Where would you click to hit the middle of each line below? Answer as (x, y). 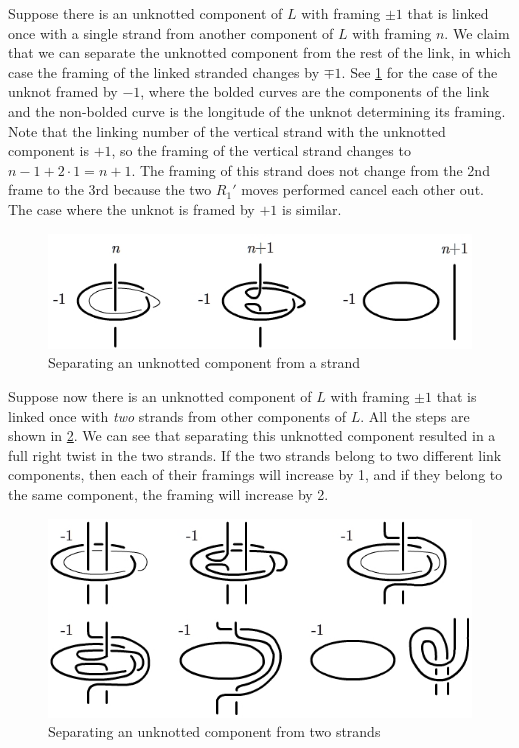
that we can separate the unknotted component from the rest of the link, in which (259, 52)
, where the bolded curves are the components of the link (315, 91)
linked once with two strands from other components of (177, 415)
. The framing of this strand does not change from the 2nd (310, 169)
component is (48, 150)
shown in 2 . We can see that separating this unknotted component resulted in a (252, 435)
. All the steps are (415, 415)
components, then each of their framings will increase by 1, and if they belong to (255, 474)
